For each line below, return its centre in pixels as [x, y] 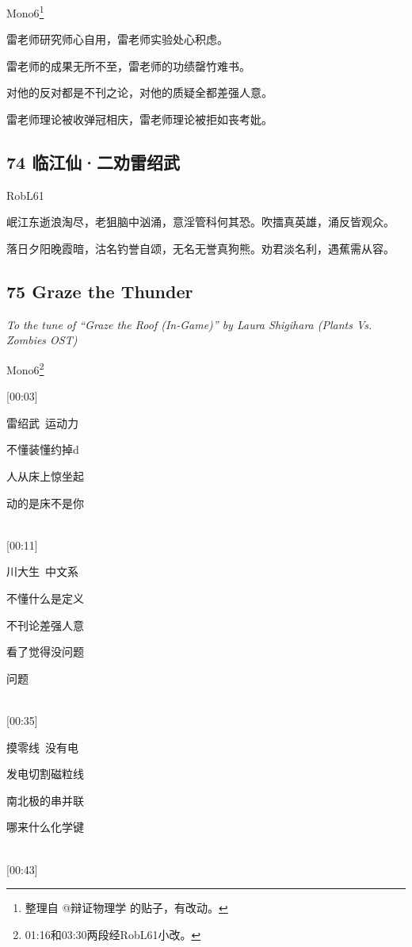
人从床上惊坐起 [45, 476]
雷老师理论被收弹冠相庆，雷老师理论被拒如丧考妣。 [139, 119]
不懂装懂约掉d [43, 449]
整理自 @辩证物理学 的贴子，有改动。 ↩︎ [126, 908]
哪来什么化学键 [45, 827]
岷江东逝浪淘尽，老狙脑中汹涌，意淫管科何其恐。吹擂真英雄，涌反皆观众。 [200, 222]
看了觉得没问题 [45, 652]
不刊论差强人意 [45, 625]
